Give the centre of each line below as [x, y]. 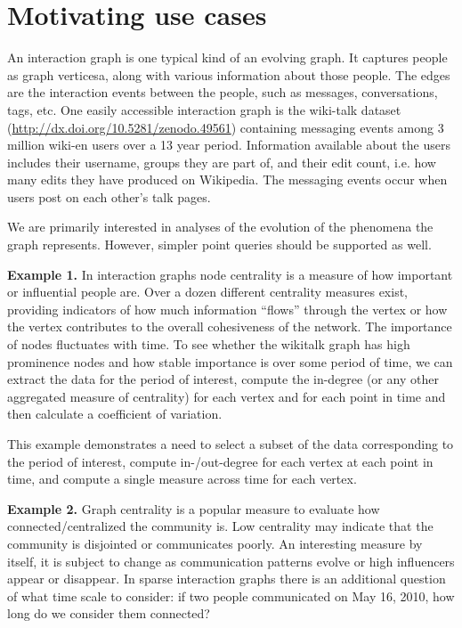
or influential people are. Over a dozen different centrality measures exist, [208, 292]
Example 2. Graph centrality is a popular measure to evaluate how [194, 508]
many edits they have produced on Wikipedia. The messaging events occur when [227, 179]
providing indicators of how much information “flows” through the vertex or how [227, 309]
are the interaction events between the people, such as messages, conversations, [223, 92]
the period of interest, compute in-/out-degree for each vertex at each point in [220, 461]
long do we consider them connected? [109, 613]
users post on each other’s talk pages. [109, 196]
